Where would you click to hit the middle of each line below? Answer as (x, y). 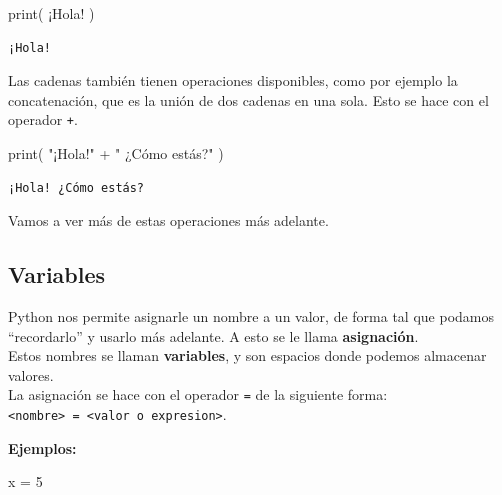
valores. (31, 374)
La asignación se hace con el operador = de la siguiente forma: (198, 394)
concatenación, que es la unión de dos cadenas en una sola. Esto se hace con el (248, 99)
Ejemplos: (42, 447)
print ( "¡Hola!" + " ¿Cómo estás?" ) (116, 153)
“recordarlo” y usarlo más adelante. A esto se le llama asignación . (213, 335)
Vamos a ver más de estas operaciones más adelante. (168, 220)
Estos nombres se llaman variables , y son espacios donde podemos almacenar (247, 355)
